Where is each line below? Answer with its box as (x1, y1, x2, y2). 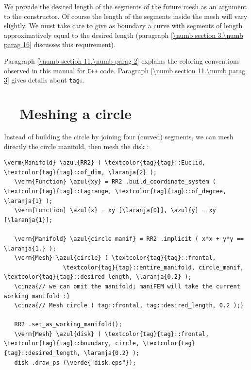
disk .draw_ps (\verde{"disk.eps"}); (14, 359, 136, 366)
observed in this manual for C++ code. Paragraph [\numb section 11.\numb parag (4, 65, 246, 75)
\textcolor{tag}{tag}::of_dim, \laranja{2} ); (4, 168, 157, 176)
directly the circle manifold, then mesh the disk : (4, 141, 149, 151)
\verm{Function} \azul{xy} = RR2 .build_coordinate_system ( (14, 178, 216, 185)
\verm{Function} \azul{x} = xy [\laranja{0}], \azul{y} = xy (14, 207, 216, 214)
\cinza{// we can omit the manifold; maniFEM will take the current (14, 283, 240, 290)
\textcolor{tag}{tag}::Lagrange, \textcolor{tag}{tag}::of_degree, (4, 187, 227, 195)
